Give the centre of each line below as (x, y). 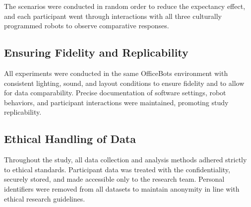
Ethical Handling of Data (70, 139)
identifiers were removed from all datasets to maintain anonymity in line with (122, 188)
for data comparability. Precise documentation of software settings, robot (115, 93)
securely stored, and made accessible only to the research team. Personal (114, 179)
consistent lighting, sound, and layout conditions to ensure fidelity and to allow (124, 83)
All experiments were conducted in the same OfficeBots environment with (116, 73)
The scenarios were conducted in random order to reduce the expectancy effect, (125, 6)
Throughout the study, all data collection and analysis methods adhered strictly (125, 160)
